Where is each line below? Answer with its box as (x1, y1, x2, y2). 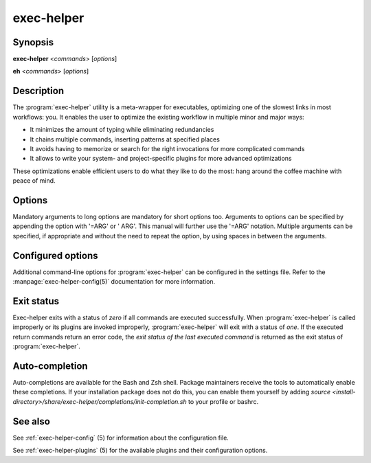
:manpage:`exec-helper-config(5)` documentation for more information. (12, 278, 216, 286)
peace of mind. (12, 177, 56, 185)
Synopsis (12, 36, 54, 48)
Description (12, 85, 65, 97)
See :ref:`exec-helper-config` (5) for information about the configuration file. (12, 433, 229, 442)
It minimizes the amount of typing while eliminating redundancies (30, 126, 214, 134)
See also (12, 416, 51, 427)
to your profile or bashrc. (188, 397, 259, 405)
